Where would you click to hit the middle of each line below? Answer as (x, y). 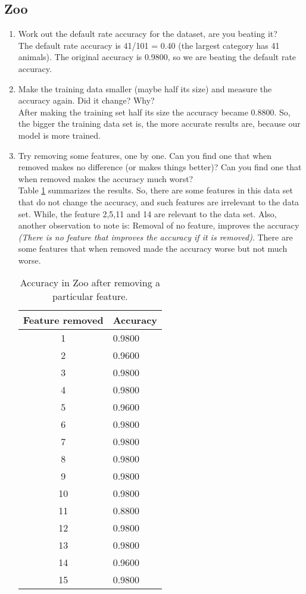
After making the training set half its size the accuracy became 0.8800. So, (154, 112)
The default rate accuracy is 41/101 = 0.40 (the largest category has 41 (149, 45)
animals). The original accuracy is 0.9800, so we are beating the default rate (157, 57)
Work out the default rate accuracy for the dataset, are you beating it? (148, 34)
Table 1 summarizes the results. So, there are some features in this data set (155, 190)
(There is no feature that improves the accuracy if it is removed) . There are (155, 237)
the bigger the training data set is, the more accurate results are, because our (159, 124)
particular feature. (90, 296)
